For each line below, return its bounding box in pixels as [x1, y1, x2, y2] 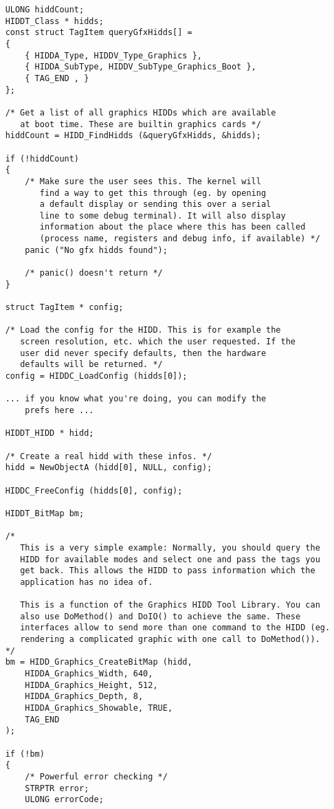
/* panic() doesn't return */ [25, 268, 163, 278]
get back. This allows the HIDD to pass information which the [20, 566, 315, 576]
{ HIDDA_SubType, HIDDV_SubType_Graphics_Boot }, [25, 62, 256, 72]
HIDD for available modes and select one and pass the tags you [20, 554, 320, 564]
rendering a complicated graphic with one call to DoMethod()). [20, 634, 320, 645]
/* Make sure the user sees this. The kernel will [25, 176, 261, 186]
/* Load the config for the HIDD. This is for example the [5, 325, 281, 335]
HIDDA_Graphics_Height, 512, [25, 680, 158, 690]
